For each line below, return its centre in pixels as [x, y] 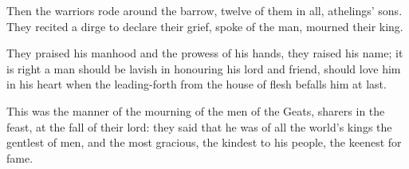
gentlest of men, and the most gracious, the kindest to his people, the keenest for [204, 142]
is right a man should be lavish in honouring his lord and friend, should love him [204, 68]
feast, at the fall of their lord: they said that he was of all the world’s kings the [199, 126]
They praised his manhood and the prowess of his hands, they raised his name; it [205, 53]
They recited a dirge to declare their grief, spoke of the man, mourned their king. [205, 26]
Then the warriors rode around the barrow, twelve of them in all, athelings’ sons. [204, 10]
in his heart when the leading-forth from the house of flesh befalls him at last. [197, 84]
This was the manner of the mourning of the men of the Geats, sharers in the [196, 110]
